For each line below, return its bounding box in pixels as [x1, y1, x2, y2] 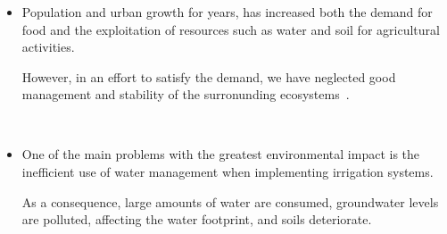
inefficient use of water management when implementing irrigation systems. [21, 163, 434, 181]
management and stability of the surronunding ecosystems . [21, 85, 350, 104]
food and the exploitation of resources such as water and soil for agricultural [21, 20, 440, 38]
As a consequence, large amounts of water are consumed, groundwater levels [21, 192, 439, 211]
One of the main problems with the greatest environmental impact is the [21, 145, 420, 163]
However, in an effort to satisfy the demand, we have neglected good [21, 67, 396, 86]
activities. [21, 38, 75, 56]
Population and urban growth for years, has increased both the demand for [21, 2, 433, 21]
